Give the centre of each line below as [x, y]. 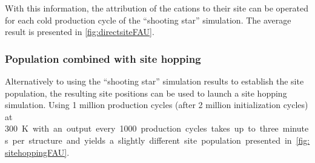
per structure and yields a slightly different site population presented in [152, 140]
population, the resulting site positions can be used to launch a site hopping [146, 93]
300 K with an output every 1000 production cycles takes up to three [142, 128]
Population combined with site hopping [103, 58]
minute [296, 128]
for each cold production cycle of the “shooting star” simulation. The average [148, 20]
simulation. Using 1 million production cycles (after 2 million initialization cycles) [157, 105]
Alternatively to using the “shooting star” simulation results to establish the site [154, 81]
